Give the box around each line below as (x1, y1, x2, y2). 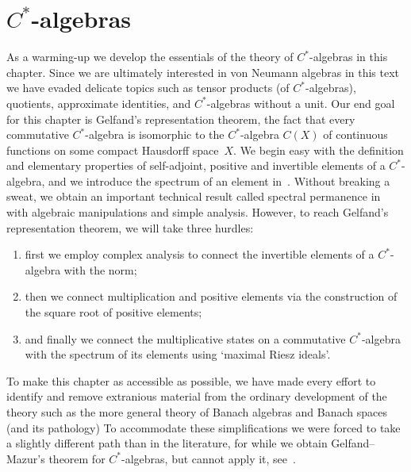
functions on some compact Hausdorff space (6, 141, 219, 158)
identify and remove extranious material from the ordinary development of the (6, 388, 387, 405)
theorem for (48, 450, 106, 466)
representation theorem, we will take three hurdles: (6, 219, 254, 236)
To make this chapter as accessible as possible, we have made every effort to (6, 372, 376, 389)
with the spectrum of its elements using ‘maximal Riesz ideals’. (25, 346, 331, 363)
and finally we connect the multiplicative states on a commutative (25, 330, 346, 347)
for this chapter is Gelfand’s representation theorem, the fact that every (6, 110, 355, 127)
